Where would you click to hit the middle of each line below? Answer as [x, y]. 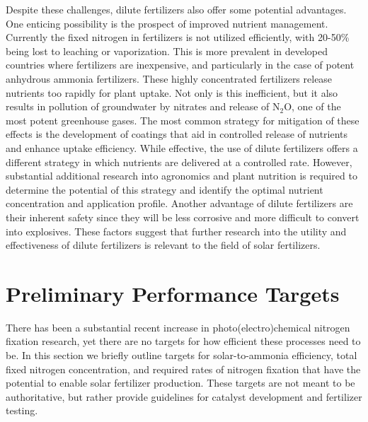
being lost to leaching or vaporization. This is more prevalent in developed [167, 51]
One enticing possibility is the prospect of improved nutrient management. [167, 23]
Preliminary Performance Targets [173, 293]
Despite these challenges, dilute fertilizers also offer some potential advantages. [176, 9]
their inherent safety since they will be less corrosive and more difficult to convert [183, 217]
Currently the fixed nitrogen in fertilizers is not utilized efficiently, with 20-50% [178, 37]
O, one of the [312, 106]
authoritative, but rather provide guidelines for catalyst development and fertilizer [184, 396]
